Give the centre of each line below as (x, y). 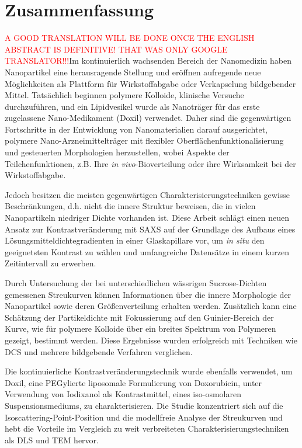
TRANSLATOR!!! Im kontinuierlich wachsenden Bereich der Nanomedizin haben (148, 60)
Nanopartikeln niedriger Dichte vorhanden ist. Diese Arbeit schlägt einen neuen (147, 218)
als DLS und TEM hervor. (52, 440)
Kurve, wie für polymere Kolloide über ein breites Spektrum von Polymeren (140, 329)
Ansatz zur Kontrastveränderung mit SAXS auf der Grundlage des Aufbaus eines (150, 229)
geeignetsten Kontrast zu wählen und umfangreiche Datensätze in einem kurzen (147, 251)
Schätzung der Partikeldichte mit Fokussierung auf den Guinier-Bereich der (139, 317)
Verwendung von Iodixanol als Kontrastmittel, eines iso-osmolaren (123, 394)
